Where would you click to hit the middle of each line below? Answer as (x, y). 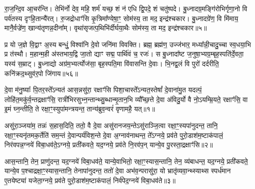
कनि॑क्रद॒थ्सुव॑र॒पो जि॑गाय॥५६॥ (41, 73)
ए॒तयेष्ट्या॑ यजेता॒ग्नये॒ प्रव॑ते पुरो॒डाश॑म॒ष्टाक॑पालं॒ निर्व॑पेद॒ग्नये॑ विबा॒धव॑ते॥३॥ (90, 180)
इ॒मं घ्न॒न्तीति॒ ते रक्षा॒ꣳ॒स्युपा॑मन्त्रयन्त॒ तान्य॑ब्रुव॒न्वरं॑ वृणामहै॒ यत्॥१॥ (80, 109)
